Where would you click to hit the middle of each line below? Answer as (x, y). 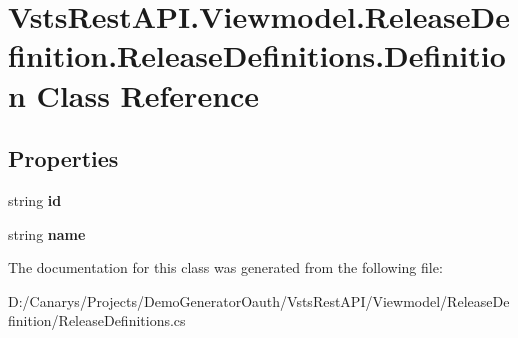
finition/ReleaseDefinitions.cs (97, 320)
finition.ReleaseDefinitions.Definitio (257, 55)
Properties (63, 158)
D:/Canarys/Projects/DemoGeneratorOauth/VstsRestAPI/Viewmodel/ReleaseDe (259, 300)
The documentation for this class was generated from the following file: (225, 267)
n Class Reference (134, 94)
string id (35, 199)
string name (47, 233)
